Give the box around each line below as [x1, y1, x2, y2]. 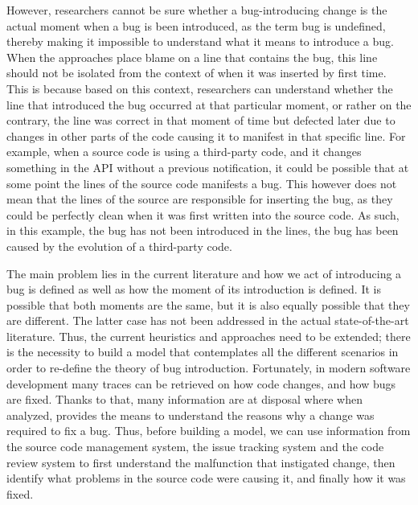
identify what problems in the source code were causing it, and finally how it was [6, 470, 406, 487]
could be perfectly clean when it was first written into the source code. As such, [6, 206, 400, 223]
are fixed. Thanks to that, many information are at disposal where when [6, 391, 363, 408]
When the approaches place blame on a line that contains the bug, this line [6, 48, 378, 65]
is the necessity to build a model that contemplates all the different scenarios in [6, 343, 399, 360]
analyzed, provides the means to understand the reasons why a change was [6, 406, 375, 423]
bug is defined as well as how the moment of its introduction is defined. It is [6, 281, 381, 298]
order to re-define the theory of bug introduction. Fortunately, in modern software [6, 359, 411, 376]
